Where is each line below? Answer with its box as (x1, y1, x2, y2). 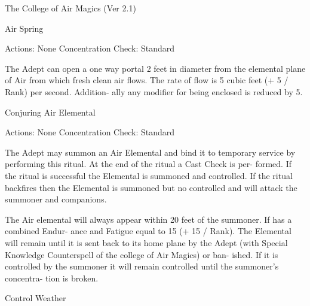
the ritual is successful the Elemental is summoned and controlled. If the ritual (5, 169, 293, 181)
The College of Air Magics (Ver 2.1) (5, 2, 136, 14)
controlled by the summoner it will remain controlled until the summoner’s (5, 260, 279, 272)
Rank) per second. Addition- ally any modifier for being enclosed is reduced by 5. (5, 85, 303, 98)
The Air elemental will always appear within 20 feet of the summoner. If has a (5, 213, 292, 225)
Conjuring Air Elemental (5, 105, 96, 118)
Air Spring (5, 22, 44, 34)
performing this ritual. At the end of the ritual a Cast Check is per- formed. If (5, 157, 291, 170)
